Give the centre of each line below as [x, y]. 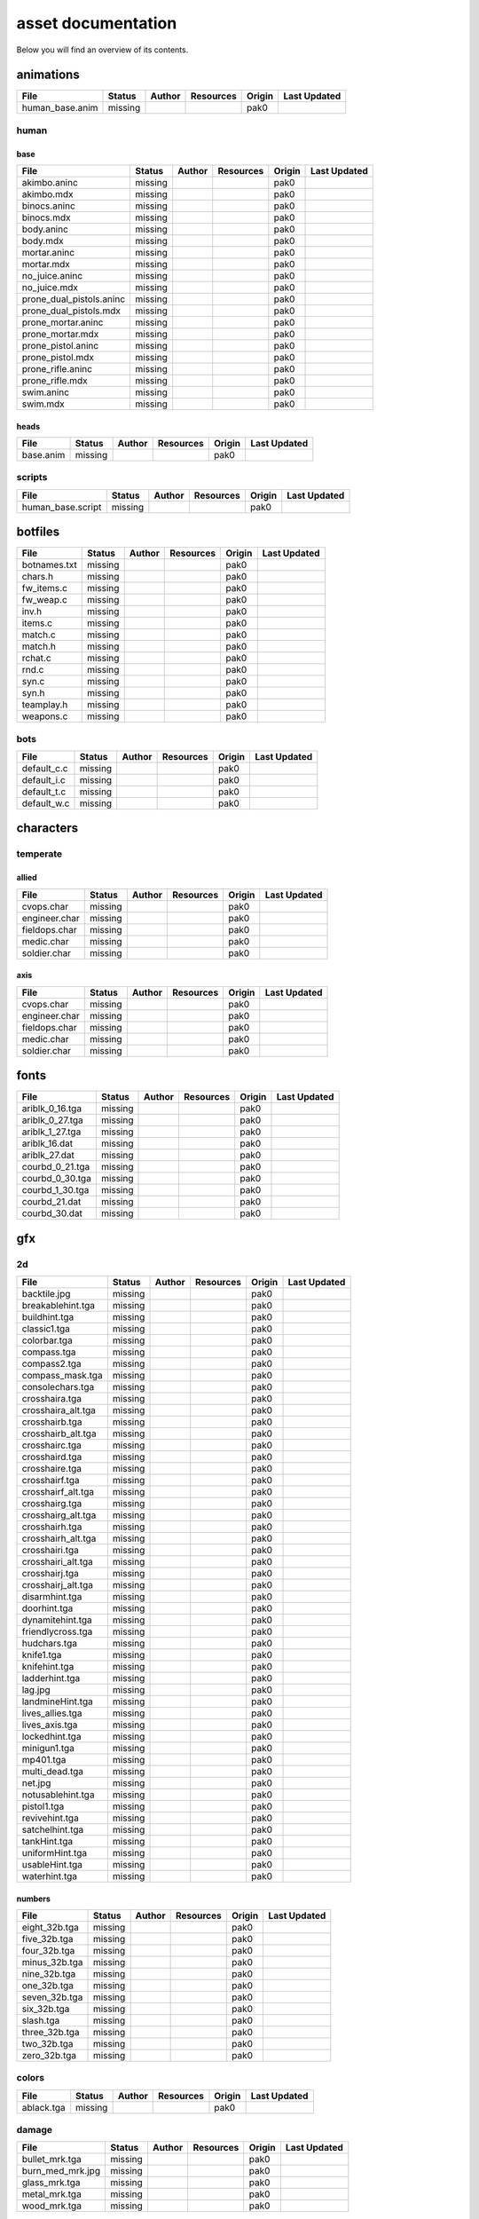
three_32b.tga [51, 2032]
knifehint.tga [48, 1666]
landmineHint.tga [57, 1702]
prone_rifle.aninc [57, 369]
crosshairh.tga [52, 1527]
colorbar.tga [47, 1340]
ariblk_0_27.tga [52, 1120]
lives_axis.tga [50, 1725]
